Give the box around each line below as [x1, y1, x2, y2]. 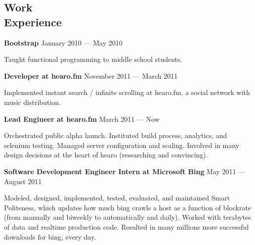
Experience [4, 14, 62, 29]
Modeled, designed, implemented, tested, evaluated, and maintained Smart [4, 193, 230, 203]
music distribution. [4, 97, 61, 107]
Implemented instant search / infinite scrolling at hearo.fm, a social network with [4, 87, 250, 98]
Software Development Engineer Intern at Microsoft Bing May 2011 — [4, 166, 246, 176]
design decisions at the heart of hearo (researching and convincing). [4, 149, 208, 160]
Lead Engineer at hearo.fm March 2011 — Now [4, 113, 160, 124]
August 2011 [4, 176, 42, 186]
